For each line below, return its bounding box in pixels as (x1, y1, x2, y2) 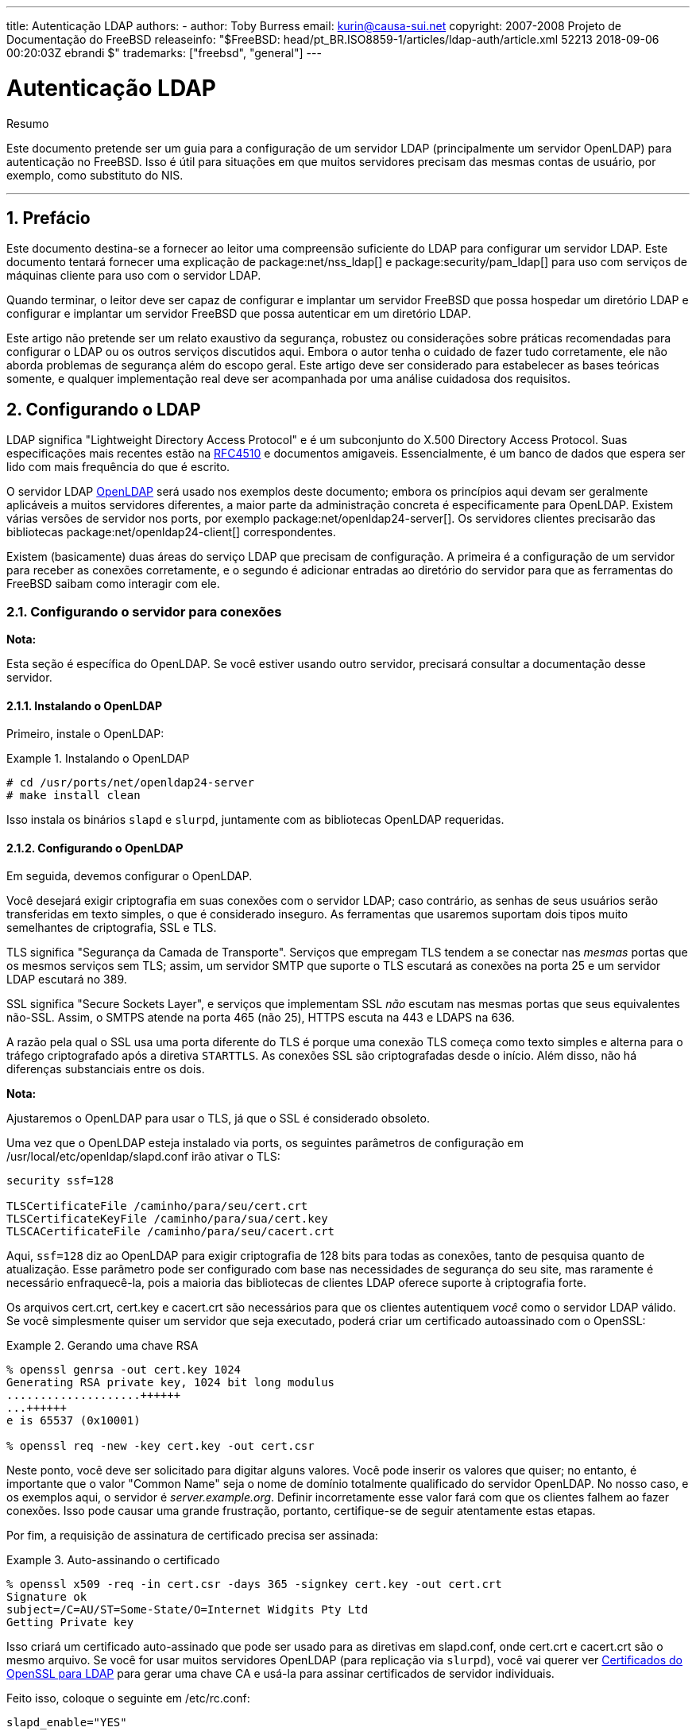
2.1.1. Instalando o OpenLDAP (6, 698, 162, 713)
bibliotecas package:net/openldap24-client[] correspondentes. (6, 525, 336, 539)
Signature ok (6, 1590, 87, 1604)
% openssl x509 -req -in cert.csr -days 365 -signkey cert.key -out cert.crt (6, 1578, 502, 1591)
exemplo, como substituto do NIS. (6, 168, 184, 182)
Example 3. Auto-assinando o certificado (6, 1553, 220, 1567)
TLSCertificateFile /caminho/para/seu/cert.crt (6, 1200, 308, 1213)
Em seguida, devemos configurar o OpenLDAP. (6, 869, 253, 883)
